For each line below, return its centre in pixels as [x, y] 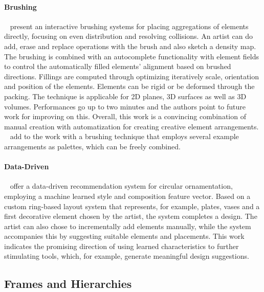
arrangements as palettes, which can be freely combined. [92, 146]
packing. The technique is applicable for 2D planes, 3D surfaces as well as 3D [125, 96]
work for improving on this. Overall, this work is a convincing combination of [125, 116]
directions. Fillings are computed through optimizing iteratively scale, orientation [132, 76]
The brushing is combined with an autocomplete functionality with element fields [132, 56]
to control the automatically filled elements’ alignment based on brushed [118, 66]
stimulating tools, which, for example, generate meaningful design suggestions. [127, 256]
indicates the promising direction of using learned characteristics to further [122, 246]
